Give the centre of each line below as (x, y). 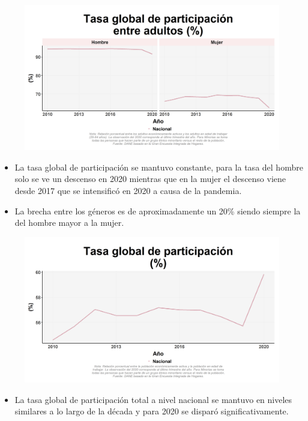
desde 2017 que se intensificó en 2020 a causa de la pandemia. (128, 190)
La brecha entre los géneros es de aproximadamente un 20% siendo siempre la (158, 210)
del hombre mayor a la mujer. (69, 223)
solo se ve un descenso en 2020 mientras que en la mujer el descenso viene (150, 179)
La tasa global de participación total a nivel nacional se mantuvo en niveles (153, 399)
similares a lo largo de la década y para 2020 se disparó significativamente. (152, 411)
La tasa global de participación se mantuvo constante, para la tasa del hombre (159, 167)
